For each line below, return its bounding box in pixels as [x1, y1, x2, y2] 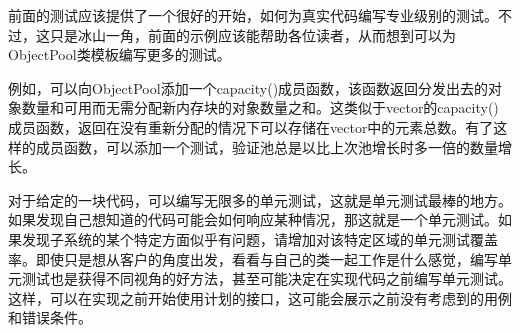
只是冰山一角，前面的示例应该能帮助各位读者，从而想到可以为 [49, 24, 456, 45]
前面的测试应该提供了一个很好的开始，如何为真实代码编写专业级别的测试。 [8, 5, 498, 25]
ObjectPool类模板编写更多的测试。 [8, 44, 231, 65]
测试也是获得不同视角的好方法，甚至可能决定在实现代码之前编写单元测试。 [21, 268, 512, 289]
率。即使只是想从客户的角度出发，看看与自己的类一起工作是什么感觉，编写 [8, 248, 498, 269]
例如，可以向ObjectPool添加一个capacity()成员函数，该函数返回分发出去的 [8, 77, 489, 98]
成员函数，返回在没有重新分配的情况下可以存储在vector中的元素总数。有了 [8, 116, 494, 137]
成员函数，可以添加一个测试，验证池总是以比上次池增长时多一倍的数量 [35, 136, 498, 157]
